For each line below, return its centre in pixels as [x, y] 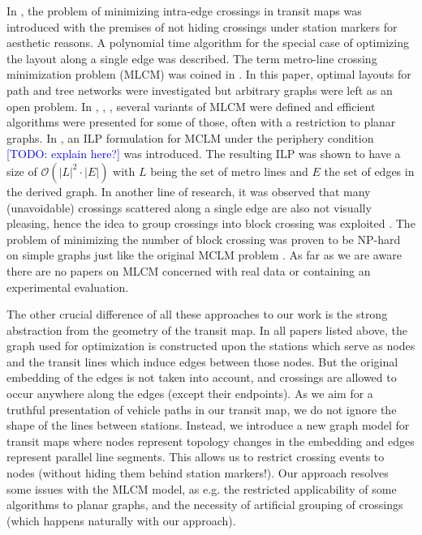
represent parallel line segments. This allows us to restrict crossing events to [196, 457]
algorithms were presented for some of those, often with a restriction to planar [201, 122]
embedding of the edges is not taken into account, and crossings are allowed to [202, 377]
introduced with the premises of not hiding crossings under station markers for [202, 26]
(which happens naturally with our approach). [121, 520]
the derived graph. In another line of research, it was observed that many [189, 191]
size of [22, 171]
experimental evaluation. [68, 287]
